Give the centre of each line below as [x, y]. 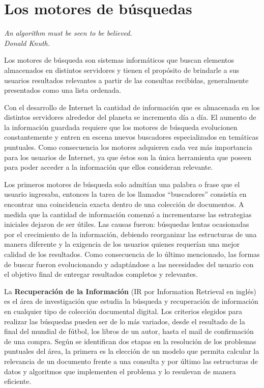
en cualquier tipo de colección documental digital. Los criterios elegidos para [123, 311]
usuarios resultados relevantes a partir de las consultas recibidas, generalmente [126, 80]
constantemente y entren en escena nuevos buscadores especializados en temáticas [131, 137]
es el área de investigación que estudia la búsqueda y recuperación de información [131, 301]
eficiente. [18, 381]
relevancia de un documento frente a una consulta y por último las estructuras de [131, 361]
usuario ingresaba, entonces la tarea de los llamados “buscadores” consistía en [125, 194]
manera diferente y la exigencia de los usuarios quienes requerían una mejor [122, 244]
